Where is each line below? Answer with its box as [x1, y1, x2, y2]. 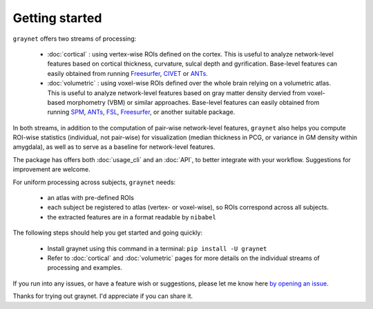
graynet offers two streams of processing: [12, 34, 137, 43]
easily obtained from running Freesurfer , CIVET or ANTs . [47, 69, 209, 77]
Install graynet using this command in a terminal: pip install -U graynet [47, 244, 267, 252]
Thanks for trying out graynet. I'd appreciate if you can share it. [12, 292, 193, 300]
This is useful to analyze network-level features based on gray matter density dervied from [47, 88, 307, 97]
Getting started [12, 10, 102, 26]
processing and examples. [47, 263, 122, 272]
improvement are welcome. [12, 166, 90, 174]
